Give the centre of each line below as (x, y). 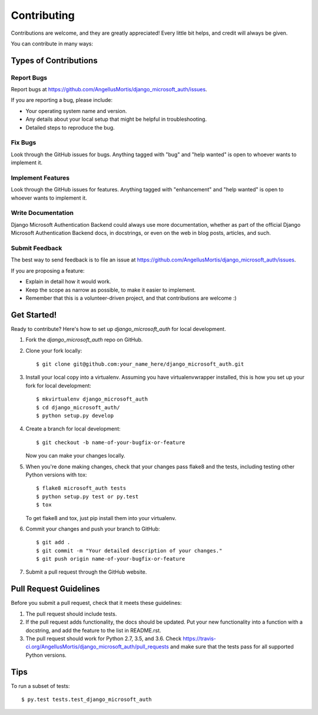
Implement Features (40, 178)
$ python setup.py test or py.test (87, 496)
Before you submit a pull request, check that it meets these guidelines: (96, 603)
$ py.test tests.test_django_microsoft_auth (87, 699)
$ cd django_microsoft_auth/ (78, 407)
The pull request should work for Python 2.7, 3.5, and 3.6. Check (104, 638)
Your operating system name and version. (76, 111)
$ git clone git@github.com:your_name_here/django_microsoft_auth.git (140, 364)
